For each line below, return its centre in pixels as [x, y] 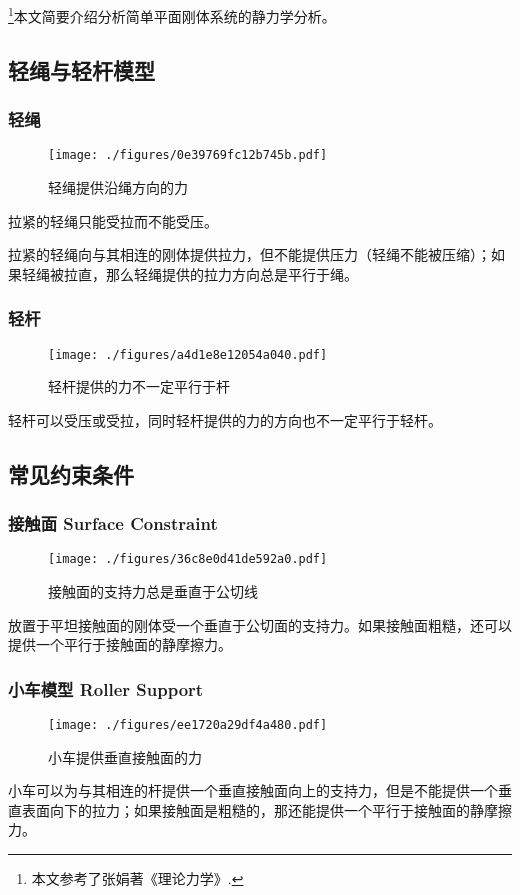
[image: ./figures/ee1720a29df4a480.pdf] [188, 725]
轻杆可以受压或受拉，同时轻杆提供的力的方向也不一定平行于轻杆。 [225, 419]
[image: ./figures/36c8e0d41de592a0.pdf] [188, 559]
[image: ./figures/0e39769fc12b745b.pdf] [188, 155]
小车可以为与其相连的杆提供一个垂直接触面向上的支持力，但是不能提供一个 [253, 790]
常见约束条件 [71, 473]
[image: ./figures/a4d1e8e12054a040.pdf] [188, 354]
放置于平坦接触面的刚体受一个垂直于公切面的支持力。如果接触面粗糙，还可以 [260, 624]
